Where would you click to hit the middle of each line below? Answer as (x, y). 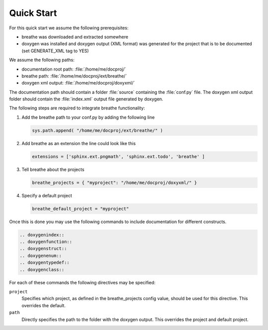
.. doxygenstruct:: (43, 249)
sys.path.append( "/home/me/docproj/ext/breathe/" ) (98, 130)
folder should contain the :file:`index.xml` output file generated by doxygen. (86, 99)
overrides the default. (44, 305)
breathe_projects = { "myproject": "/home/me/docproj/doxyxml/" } (114, 182)
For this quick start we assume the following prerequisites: (69, 28)
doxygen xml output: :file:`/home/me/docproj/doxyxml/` (78, 83)
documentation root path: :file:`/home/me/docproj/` (74, 69)
